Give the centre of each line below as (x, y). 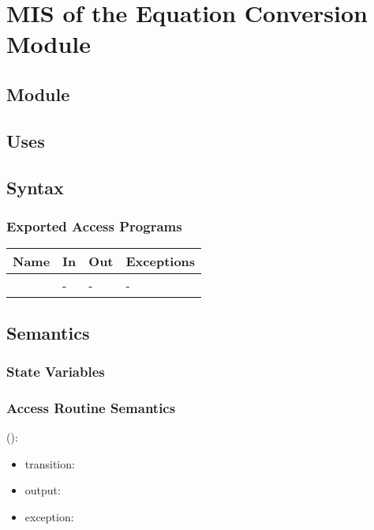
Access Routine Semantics (91, 407)
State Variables (56, 371)
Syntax (35, 187)
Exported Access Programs (94, 226)
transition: (50, 463)
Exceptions (161, 261)
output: (43, 490)
